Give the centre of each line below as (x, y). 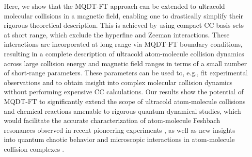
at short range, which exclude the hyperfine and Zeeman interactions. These (117, 34)
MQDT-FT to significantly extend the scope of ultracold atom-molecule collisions (125, 101)
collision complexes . (34, 148)
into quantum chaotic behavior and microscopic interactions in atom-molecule (119, 139)
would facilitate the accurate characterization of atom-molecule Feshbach (112, 120)
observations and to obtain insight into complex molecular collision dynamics (118, 82)
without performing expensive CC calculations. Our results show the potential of (124, 92)
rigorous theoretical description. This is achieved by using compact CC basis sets (124, 25)
